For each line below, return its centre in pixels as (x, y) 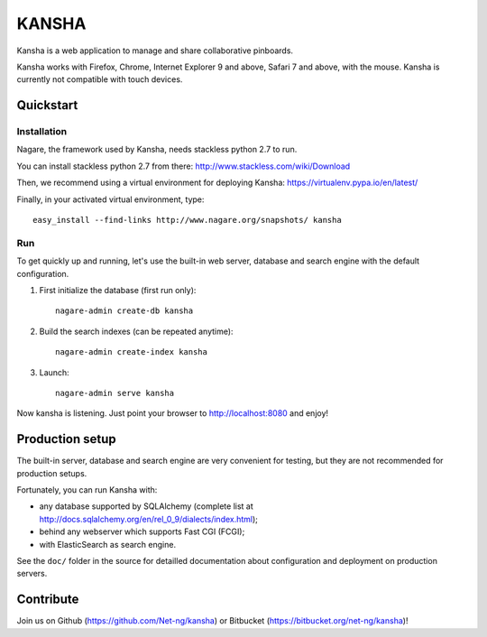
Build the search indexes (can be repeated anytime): (136, 331)
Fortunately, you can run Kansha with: (87, 490)
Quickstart (47, 105)
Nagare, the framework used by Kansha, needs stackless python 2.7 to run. (157, 150)
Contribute (48, 600)
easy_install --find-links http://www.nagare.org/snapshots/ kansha (187, 220)
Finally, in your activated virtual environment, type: (110, 199)
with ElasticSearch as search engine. (107, 544)
